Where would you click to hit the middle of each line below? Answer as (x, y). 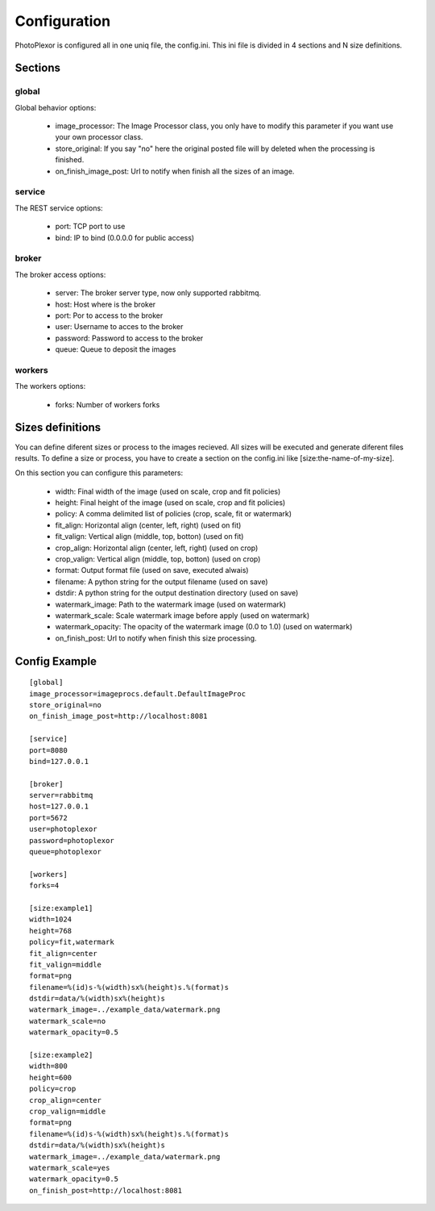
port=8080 (48, 750)
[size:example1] (61, 908)
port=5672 (48, 818)
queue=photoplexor (66, 852)
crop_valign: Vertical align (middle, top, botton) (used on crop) (158, 559)
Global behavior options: (56, 107)
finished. (70, 160)
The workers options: (50, 386)
